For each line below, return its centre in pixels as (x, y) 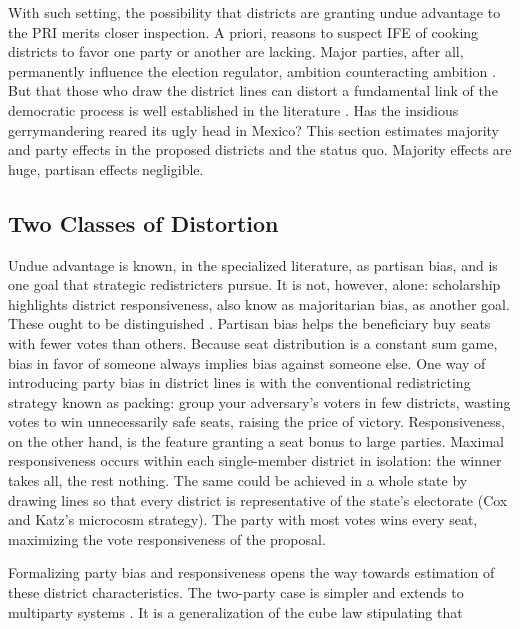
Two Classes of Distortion (143, 222)
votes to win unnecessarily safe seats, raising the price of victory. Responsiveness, (256, 421)
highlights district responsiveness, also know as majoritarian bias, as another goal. (259, 303)
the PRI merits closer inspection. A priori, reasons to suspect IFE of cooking (243, 31)
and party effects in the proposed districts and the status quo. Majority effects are (260, 149)
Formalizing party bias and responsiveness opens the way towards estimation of (251, 572)
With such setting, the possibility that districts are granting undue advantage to (254, 12)
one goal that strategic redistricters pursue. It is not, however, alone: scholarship (254, 284)
